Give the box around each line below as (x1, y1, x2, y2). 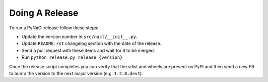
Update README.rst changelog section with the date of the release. (21, 41, 162, 46)
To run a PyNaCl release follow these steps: (9, 25, 99, 31)
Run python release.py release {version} (21, 54, 123, 60)
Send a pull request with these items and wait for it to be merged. (21, 47, 155, 53)
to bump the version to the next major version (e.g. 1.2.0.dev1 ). (9, 70, 143, 76)
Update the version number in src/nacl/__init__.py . (21, 34, 137, 40)
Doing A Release (9, 7, 79, 18)
